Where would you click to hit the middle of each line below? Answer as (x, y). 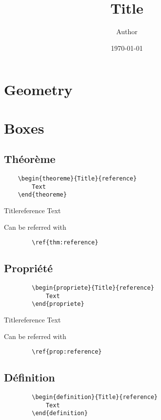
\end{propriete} (58, 304)
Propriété (29, 268)
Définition (30, 377)
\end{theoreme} (42, 195)
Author (127, 31)
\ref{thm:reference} (65, 243)
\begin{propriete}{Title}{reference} (93, 288)
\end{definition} (60, 413)
